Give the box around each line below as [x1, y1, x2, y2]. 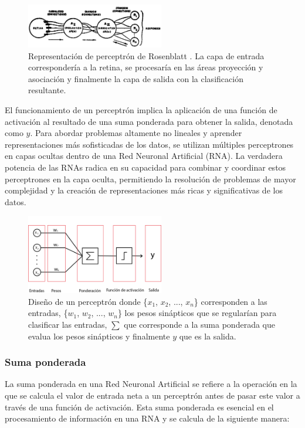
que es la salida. [179, 330, 236, 342]
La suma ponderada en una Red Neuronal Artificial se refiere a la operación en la [5, 378, 297, 390]
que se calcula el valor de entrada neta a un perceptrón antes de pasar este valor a [5, 389, 300, 401]
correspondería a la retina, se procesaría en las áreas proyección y [28, 61, 263, 73]
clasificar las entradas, [28, 318, 107, 330]
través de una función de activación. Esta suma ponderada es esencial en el [5, 400, 274, 413]
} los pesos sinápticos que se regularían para [117, 307, 277, 319]
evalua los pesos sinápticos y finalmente [28, 330, 170, 342]
